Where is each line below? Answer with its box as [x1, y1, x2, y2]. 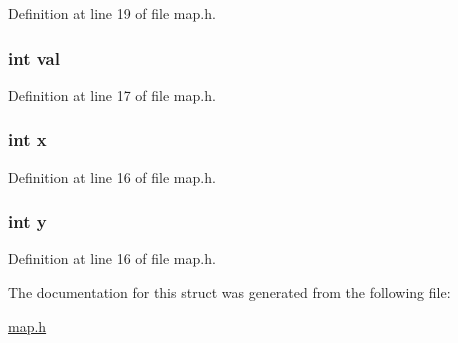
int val [8, 45, 60, 70]
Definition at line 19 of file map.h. [8, 3, 216, 23]
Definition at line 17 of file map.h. [8, 84, 216, 105]
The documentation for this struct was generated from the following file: [8, 282, 451, 303]
